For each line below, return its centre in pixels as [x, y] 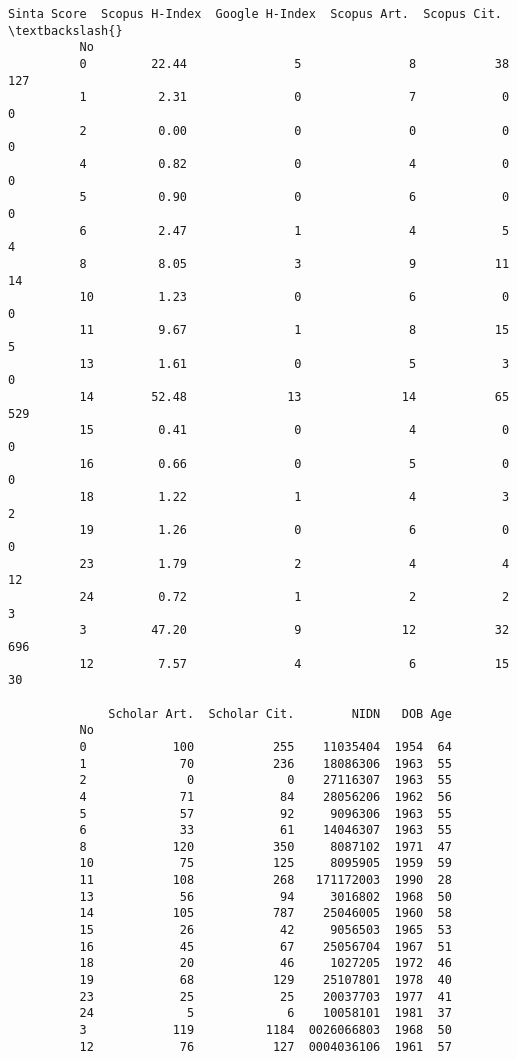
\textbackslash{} [65, 30]
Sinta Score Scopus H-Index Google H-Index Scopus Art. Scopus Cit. [255, 14]
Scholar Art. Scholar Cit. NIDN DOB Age [280, 713]
